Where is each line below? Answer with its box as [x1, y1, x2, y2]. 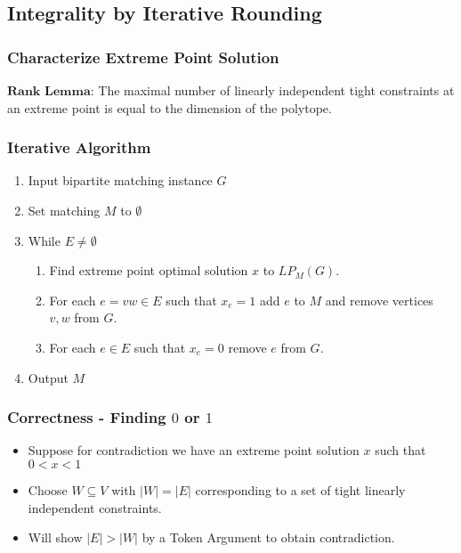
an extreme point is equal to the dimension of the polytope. [7, 98, 332, 117]
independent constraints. [28, 498, 162, 516]
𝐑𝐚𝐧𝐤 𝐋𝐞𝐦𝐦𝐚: [7, 85, 94, 98]
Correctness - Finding [7, 406, 166, 428]
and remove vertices [325, 290, 433, 309]
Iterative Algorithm [7, 136, 151, 159]
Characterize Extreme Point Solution [7, 45, 279, 68]
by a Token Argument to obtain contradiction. [142, 528, 395, 547]
